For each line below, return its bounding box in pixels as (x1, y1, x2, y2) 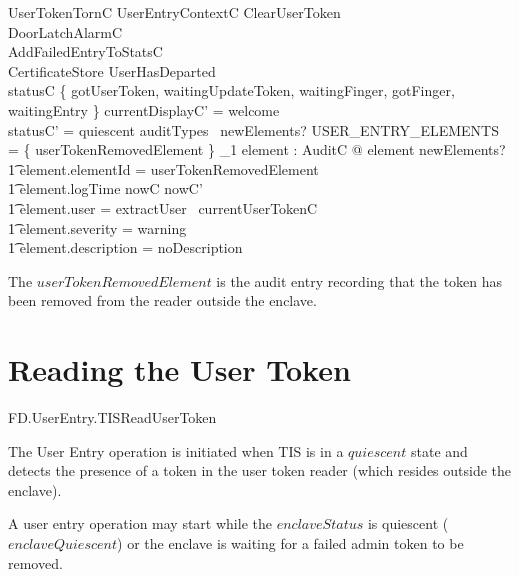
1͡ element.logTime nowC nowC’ (8, 178, 203, 199)
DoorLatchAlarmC (8, 21, 123, 42)
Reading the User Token (8, 349, 351, 390)
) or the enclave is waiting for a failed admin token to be (117, 533, 464, 553)
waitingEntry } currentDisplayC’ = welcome (8, 99, 280, 120)
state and (410, 440, 468, 461)
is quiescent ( (367, 513, 449, 534)
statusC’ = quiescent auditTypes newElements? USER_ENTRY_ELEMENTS (8, 119, 499, 140)
